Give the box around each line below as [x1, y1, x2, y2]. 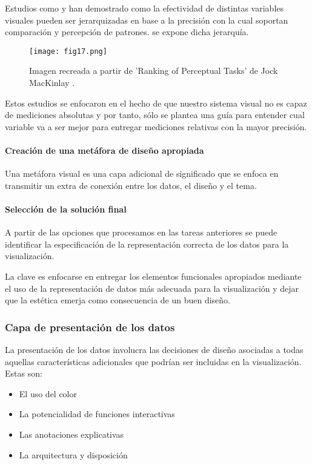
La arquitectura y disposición [19, 448, 128, 461]
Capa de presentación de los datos [5, 319, 175, 334]
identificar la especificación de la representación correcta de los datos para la [5, 237, 289, 250]
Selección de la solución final [5, 202, 127, 215]
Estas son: [5, 367, 42, 380]
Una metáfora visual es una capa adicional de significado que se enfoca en [5, 167, 279, 180]
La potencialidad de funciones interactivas [19, 407, 175, 420]
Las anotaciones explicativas [19, 427, 124, 440]
